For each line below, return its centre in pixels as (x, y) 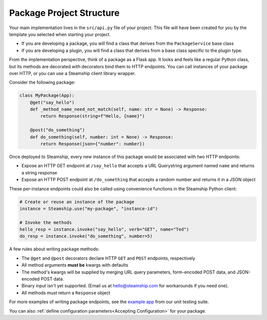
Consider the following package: (42, 82)
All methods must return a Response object (66, 293)
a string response (39, 172)
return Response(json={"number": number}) (93, 144)
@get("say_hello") (52, 102)
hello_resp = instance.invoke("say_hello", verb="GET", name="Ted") (104, 229)
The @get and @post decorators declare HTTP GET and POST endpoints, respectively (108, 258)
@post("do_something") (57, 130)
